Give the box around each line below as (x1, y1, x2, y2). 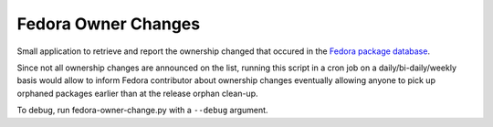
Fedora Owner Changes (16, 14, 201, 34)
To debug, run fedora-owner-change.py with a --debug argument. (16, 105, 268, 116)
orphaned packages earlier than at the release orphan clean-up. (16, 88, 258, 99)
